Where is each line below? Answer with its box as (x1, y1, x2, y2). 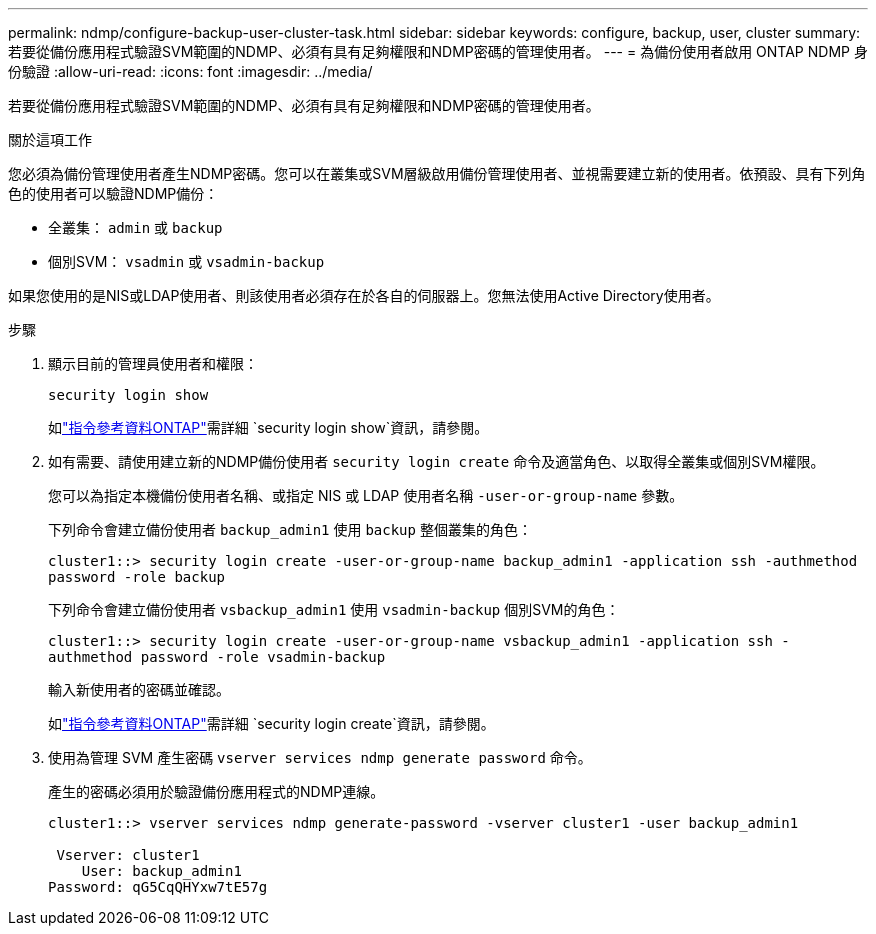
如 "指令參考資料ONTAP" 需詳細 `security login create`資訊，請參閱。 (48, 715, 495, 732)
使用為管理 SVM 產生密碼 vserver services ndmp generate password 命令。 (48, 749, 592, 766)
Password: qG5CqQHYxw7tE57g (48, 879, 268, 895)
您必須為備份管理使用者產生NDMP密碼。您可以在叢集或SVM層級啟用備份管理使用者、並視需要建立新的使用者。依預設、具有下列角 (8, 165, 866, 182)
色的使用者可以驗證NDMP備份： (8, 185, 219, 202)
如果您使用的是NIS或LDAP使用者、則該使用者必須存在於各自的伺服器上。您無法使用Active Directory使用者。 (8, 287, 720, 304)
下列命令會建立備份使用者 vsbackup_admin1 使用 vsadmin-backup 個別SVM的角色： (48, 601, 620, 618)
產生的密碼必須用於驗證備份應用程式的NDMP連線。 (48, 783, 385, 800)
